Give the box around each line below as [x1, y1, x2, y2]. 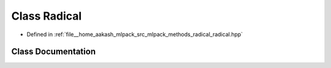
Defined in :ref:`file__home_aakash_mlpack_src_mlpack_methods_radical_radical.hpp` [26, 31, 243, 38]
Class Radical [11, 9, 82, 23]
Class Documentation [11, 47, 96, 57]
